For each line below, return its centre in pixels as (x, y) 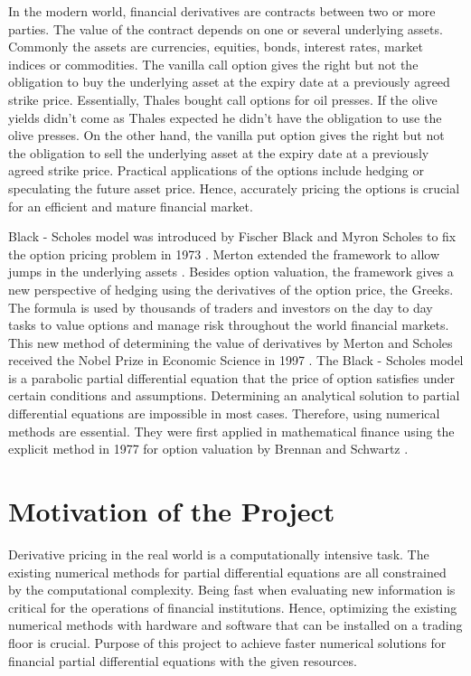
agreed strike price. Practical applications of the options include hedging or (216, 170)
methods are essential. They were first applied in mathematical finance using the (231, 431)
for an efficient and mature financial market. (131, 206)
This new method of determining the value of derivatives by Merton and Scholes (231, 342)
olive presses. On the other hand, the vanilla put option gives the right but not (226, 135)
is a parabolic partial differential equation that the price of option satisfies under (232, 377)
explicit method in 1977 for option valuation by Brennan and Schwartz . (208, 449)
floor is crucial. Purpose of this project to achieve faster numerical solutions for (227, 642)
